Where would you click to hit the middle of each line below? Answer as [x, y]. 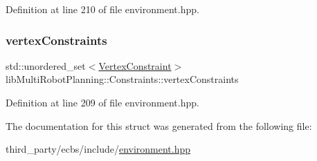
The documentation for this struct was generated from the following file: [159, 125]
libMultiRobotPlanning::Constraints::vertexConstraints [122, 79]
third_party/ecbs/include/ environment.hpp [98, 149]
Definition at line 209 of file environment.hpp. [102, 102]
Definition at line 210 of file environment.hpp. [102, 9]
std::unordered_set [46, 65]
